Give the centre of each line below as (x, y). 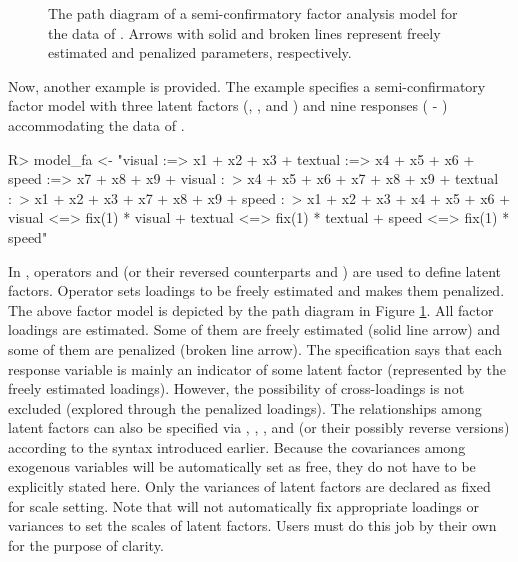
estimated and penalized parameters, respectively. (200, 52)
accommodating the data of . (96, 124)
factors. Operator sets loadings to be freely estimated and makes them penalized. (256, 290)
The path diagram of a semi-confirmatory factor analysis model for (253, 13)
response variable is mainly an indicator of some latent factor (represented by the (257, 368)
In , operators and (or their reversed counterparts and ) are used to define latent (254, 270)
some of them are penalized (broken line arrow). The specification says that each (255, 348)
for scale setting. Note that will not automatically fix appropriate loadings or (243, 505)
